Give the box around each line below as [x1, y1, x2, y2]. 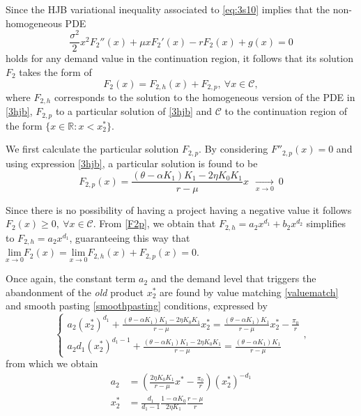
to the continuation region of [224, 104, 348, 118]
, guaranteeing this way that [69, 230, 190, 245]
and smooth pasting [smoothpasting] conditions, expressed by [6, 298, 268, 313]
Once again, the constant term [6, 271, 136, 286]
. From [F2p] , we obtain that [93, 216, 216, 231]
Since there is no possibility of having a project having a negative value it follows [6, 202, 352, 217]
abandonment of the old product [6, 284, 144, 299]
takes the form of [19, 64, 92, 79]
